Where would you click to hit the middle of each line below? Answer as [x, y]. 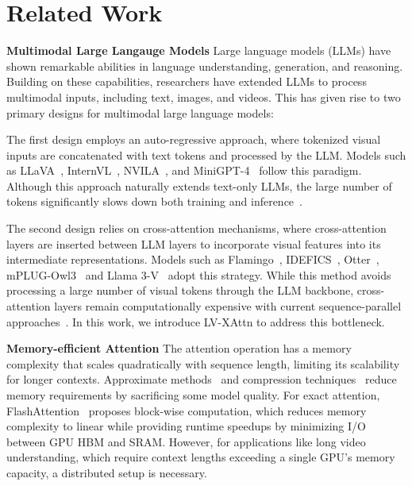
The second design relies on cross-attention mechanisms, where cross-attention [196, 228]
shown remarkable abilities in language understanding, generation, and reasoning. [205, 66]
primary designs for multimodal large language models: [140, 112]
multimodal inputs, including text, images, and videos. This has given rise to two [204, 96]
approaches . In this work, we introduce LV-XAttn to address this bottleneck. [196, 321]
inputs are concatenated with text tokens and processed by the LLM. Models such [206, 154]
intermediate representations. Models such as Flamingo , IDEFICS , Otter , [193, 259]
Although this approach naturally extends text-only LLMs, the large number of [199, 185]
